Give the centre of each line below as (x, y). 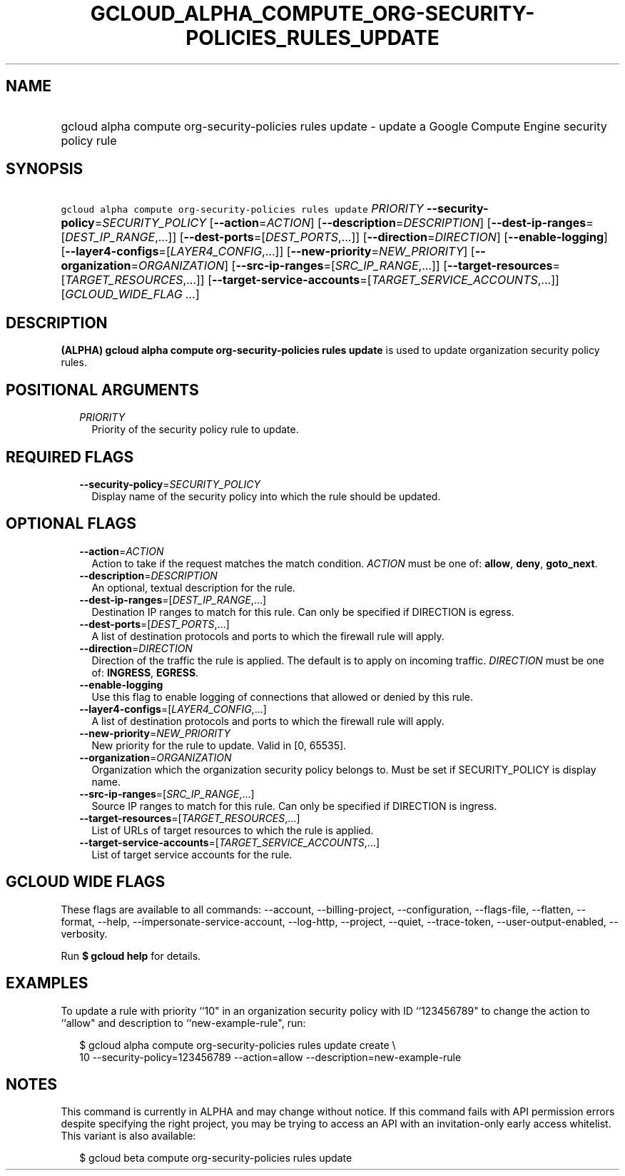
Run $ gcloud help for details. (131, 955)
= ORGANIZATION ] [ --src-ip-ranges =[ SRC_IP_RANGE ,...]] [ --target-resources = (346, 266)
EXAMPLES (47, 983)
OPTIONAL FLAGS (71, 524)
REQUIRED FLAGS (70, 457)
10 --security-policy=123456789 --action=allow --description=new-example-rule (270, 1057)
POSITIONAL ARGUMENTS (102, 390)
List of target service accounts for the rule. (192, 854)
